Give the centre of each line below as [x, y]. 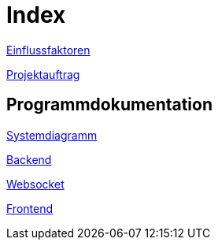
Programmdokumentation [110, 105]
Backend [29, 159]
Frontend [30, 208]
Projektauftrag [43, 74]
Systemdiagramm [52, 135]
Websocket [35, 184]
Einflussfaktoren [48, 50]
